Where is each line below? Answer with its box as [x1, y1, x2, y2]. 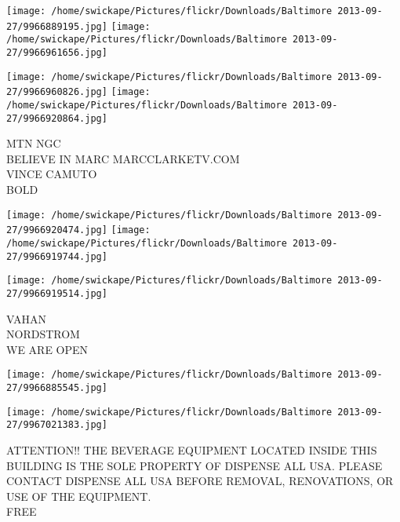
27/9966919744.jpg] [6, 250, 107, 262]
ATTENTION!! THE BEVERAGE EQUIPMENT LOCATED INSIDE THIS [6, 441, 377, 458]
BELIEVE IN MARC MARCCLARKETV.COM [6, 150, 240, 166]
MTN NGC [6, 135, 61, 151]
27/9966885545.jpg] [6, 382, 107, 393]
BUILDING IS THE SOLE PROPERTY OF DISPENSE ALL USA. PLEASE [6, 457, 383, 473]
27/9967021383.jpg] [6, 419, 107, 431]
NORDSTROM [6, 326, 80, 342]
